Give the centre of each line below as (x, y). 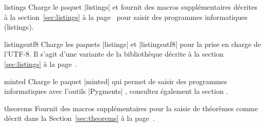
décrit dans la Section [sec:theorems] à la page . (80, 118)
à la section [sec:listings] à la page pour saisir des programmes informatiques (126, 17)
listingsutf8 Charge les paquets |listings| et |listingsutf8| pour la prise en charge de (132, 44)
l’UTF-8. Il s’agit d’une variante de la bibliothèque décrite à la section (114, 54)
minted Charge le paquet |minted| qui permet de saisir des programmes (116, 81)
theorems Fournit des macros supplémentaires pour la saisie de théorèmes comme (131, 108)
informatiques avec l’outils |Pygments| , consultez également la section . (116, 91)
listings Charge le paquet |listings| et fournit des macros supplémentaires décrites (131, 7)
